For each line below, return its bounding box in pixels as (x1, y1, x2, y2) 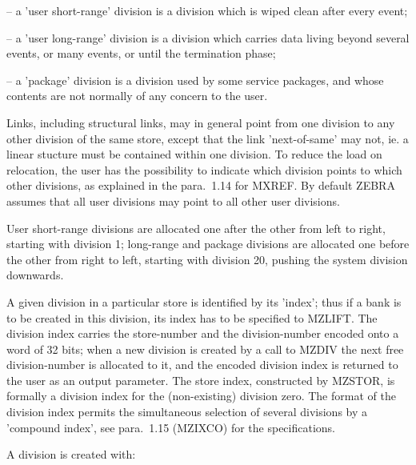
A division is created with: (6, 446, 136, 463)
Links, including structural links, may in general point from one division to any (6, 114, 395, 130)
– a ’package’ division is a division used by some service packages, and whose (6, 71, 384, 88)
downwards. (6, 267, 64, 283)
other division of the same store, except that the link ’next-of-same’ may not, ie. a (6, 130, 409, 146)
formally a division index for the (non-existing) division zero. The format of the (6, 387, 396, 404)
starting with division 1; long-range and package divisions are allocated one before (6, 235, 410, 252)
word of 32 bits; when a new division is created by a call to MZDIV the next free (6, 340, 404, 357)
